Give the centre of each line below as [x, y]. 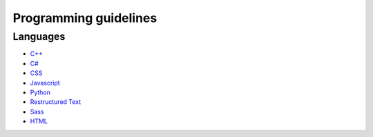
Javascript [45, 83]
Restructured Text [56, 102]
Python [40, 92]
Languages [39, 36]
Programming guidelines [85, 18]
